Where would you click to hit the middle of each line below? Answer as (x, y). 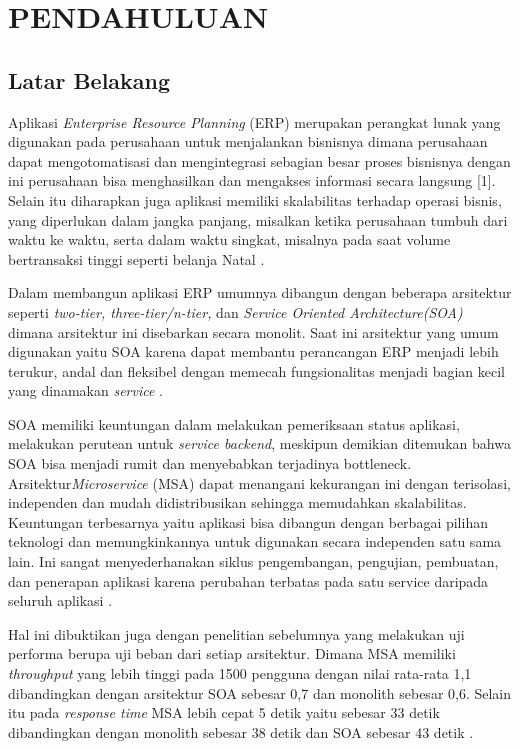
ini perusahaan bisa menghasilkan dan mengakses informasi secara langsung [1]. (252, 180)
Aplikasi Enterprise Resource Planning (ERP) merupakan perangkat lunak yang (254, 121)
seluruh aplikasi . (60, 600)
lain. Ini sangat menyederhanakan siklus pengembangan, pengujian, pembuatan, (253, 561)
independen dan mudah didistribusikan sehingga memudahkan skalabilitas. (237, 502)
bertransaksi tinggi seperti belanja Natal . (136, 258)
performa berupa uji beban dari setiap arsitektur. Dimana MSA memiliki (232, 653)
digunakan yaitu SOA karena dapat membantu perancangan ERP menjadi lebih (253, 351)
